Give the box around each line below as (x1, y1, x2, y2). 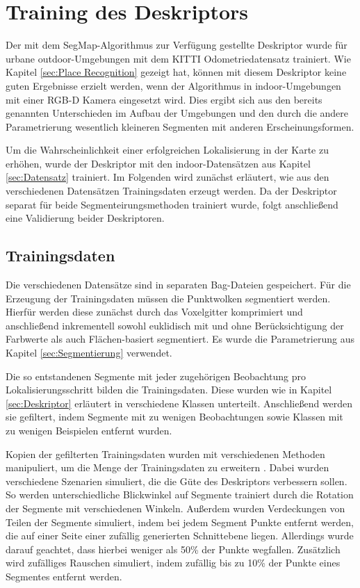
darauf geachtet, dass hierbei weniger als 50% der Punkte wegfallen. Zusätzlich (6, 541, 341, 556)
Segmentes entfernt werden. (6, 569, 122, 583)
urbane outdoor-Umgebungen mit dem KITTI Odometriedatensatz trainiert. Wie (6, 51, 351, 65)
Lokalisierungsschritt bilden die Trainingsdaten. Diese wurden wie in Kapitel (6, 382, 332, 397)
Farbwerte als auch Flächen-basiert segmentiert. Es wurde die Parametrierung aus (6, 332, 354, 346)
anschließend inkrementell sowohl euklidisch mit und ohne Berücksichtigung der (6, 318, 344, 332)
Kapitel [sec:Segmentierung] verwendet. (6, 345, 172, 360)
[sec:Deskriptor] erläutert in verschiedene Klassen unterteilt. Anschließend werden (6, 395, 353, 410)
